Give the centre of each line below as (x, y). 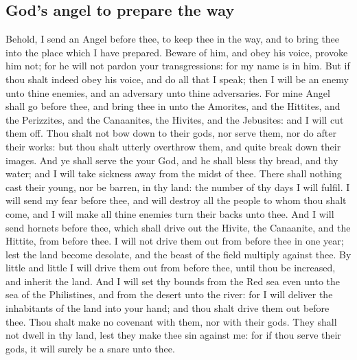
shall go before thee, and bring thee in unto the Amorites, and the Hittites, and (173, 106)
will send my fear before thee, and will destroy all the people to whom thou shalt (176, 200)
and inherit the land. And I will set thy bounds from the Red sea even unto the (173, 281)
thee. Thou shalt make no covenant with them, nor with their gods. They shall (171, 321)
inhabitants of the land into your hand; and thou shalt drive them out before (168, 308)
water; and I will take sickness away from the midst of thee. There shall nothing (174, 173)
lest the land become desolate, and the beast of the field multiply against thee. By (178, 254)
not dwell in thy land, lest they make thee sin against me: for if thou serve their (173, 335)
